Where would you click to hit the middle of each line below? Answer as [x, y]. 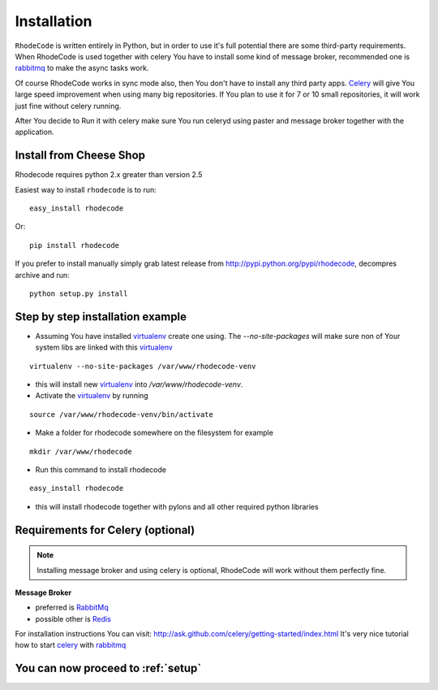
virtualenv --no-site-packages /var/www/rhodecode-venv [143, 366]
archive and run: [42, 275]
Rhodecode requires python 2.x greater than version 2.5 [109, 175]
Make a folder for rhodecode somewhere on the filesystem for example [154, 433]
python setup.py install [79, 293]
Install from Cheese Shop [80, 156]
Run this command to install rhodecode [101, 469]
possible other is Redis [73, 618]
